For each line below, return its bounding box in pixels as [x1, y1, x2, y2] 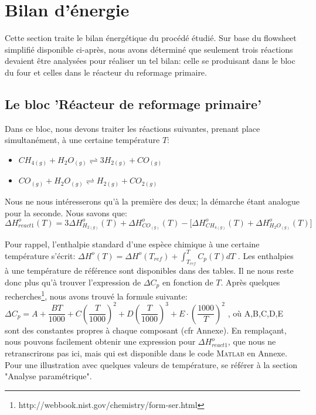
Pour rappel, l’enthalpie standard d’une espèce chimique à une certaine [5, 237, 260, 250]
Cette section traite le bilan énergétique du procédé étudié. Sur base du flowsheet [5, 32, 297, 44]
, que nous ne [227, 335, 276, 348]
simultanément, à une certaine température [5, 134, 160, 146]
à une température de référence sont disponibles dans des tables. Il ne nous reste [5, 264, 294, 277]
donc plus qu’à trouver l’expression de [5, 275, 141, 288]
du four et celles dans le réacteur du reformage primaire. [5, 66, 207, 78]
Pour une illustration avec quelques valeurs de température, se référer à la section [5, 358, 298, 370]
